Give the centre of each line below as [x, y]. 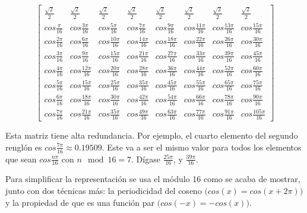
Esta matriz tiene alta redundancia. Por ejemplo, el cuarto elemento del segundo [152, 135]
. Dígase [146, 159]
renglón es [24, 147]
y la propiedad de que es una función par [80, 202]
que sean [21, 159]
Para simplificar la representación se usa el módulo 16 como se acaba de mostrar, [153, 179]
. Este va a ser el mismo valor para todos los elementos [202, 147]
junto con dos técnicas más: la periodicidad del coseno [104, 191]
